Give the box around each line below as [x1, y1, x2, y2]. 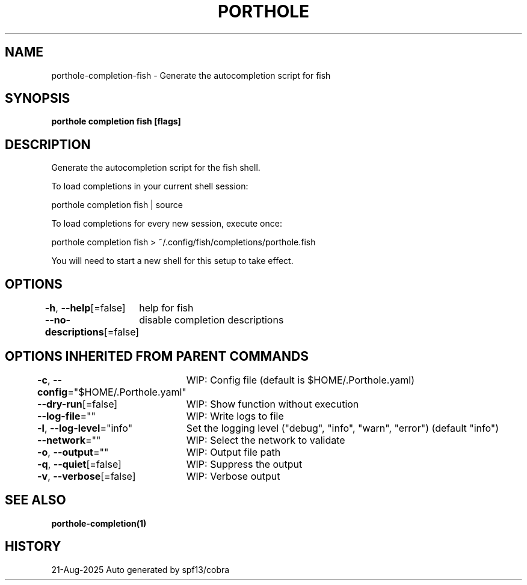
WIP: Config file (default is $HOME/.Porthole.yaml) [186, 373, 415, 386]
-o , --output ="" [37, 446, 109, 458]
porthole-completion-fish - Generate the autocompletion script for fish [51, 70, 331, 81]
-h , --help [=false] [45, 302, 126, 314]
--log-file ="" [37, 409, 96, 422]
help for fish [139, 302, 194, 314]
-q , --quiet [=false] [37, 458, 122, 470]
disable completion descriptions [139, 314, 284, 326]
